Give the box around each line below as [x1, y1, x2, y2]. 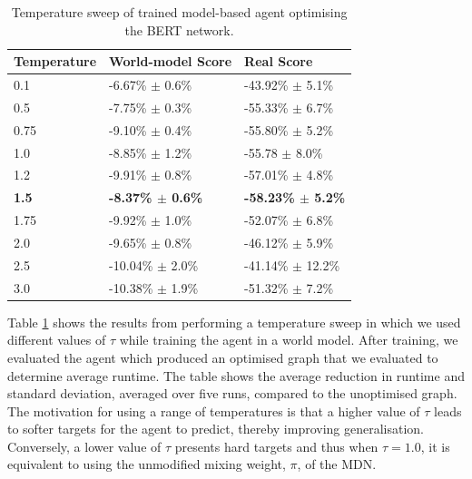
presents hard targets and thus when [174, 436, 379, 455]
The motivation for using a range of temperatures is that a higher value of [7, 401, 420, 420]
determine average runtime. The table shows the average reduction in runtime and [7, 366, 465, 385]
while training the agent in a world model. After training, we [119, 330, 458, 349]
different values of [7, 330, 106, 349]
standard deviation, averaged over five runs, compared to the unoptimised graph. [7, 384, 457, 403]
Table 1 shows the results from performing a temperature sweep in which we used [7, 312, 461, 331]
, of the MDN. [297, 455, 377, 474]
